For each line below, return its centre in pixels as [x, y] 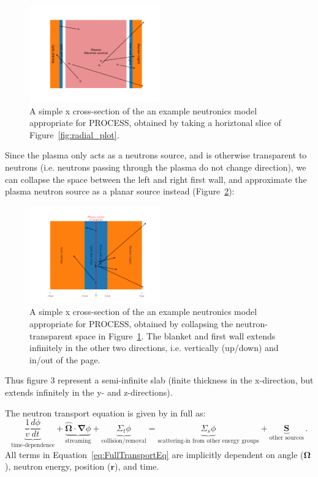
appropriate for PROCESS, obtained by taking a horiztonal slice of [155, 123]
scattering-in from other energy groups [208, 441]
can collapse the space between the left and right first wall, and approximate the [156, 179]
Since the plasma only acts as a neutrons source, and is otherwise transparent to [156, 155]
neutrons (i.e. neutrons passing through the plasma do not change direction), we [156, 167]
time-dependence [33, 446]
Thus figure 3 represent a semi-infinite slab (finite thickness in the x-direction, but [159, 380]
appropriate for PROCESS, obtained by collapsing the [131, 323]
